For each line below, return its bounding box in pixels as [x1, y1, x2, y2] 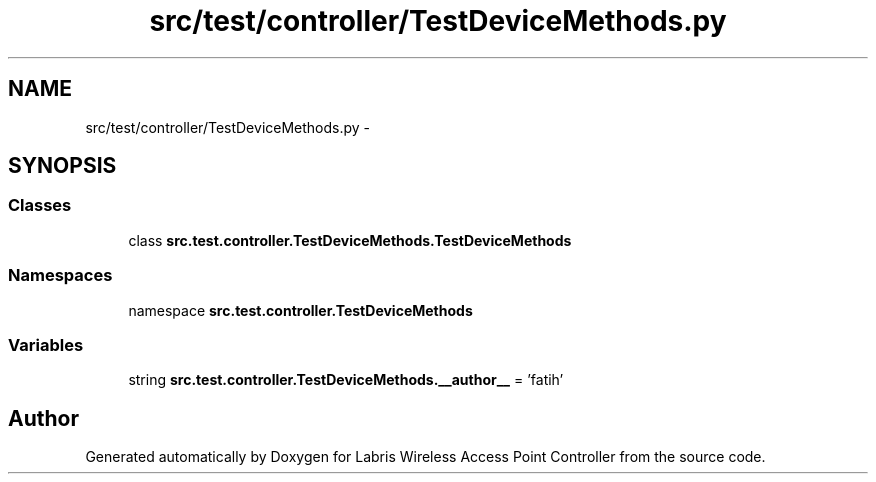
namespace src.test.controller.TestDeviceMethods [128, 301, 473, 319]
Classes [8, 195, 72, 216]
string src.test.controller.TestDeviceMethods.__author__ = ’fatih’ [128, 371, 564, 389]
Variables [8, 334, 84, 355]
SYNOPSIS [8, 153, 117, 179]
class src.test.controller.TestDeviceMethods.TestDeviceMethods [128, 231, 572, 249]
